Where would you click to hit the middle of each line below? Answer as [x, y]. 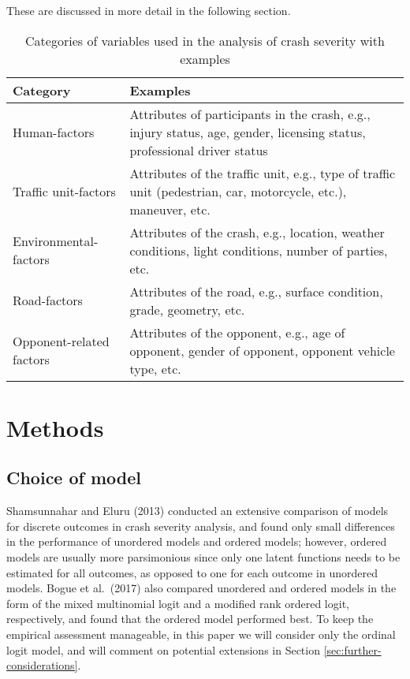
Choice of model [74, 478]
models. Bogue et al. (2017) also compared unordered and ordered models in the [201, 588]
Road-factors [48, 300]
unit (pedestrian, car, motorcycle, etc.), [238, 191]
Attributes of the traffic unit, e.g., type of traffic [263, 173]
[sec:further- [352, 649]
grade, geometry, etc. [187, 309]
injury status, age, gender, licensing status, [248, 132]
